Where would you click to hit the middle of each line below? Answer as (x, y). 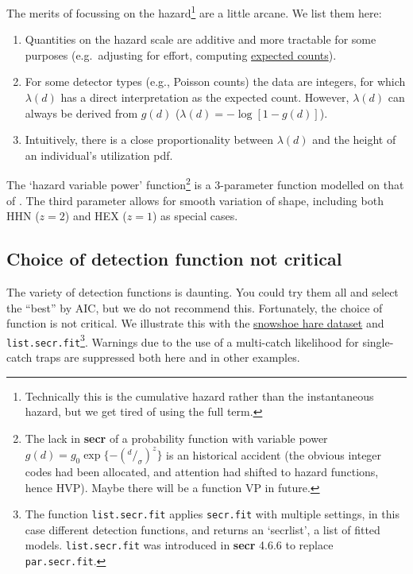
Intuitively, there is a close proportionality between (149, 140)
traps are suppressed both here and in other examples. (168, 357)
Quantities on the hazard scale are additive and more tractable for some (201, 39)
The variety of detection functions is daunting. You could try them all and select (203, 292)
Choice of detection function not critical (174, 259)
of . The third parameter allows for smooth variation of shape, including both (195, 200)
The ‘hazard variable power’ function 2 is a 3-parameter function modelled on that (205, 184)
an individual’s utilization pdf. (99, 155)
